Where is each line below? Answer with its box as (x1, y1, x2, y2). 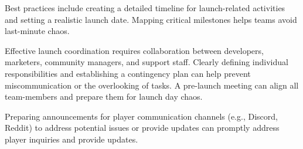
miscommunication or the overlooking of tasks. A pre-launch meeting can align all (5, 79, 299, 91)
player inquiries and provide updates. (5, 133, 138, 145)
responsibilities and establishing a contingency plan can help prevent (5, 67, 251, 79)
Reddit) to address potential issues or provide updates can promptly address (5, 121, 280, 134)
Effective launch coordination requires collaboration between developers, (5, 44, 264, 56)
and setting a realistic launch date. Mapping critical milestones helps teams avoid (5, 13, 297, 25)
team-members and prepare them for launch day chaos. (5, 90, 203, 103)
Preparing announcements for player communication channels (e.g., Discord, (5, 110, 278, 122)
